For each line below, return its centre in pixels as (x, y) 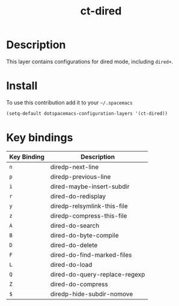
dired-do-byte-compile (84, 235)
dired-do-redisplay (78, 196)
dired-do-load (71, 265)
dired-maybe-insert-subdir (90, 186)
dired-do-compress (79, 284)
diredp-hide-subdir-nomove (92, 294)
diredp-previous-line (80, 177)
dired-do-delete (74, 245)
